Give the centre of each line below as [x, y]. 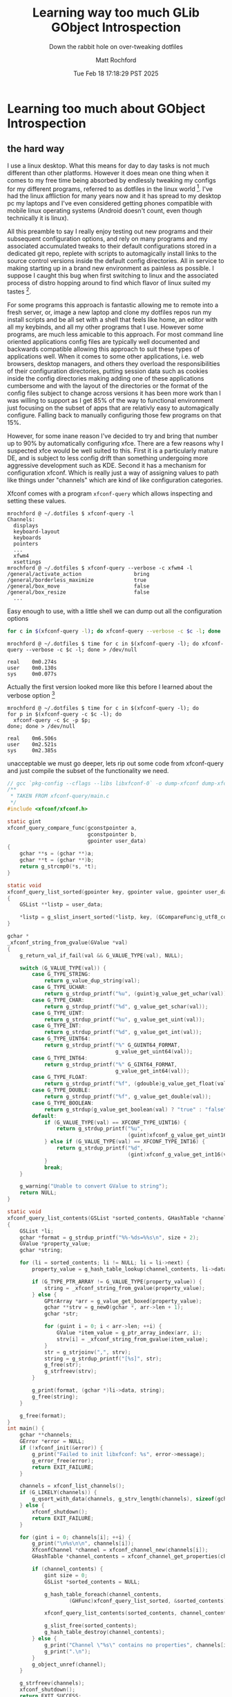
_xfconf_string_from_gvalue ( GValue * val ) [68, 943]
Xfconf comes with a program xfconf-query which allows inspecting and [110, 493]
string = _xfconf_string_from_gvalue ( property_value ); [125, 1288]
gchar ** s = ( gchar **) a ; [57, 854]
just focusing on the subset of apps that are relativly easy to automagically [113, 408]
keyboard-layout [37, 532]
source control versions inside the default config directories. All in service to [116, 261]
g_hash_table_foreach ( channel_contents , [103, 1594]
